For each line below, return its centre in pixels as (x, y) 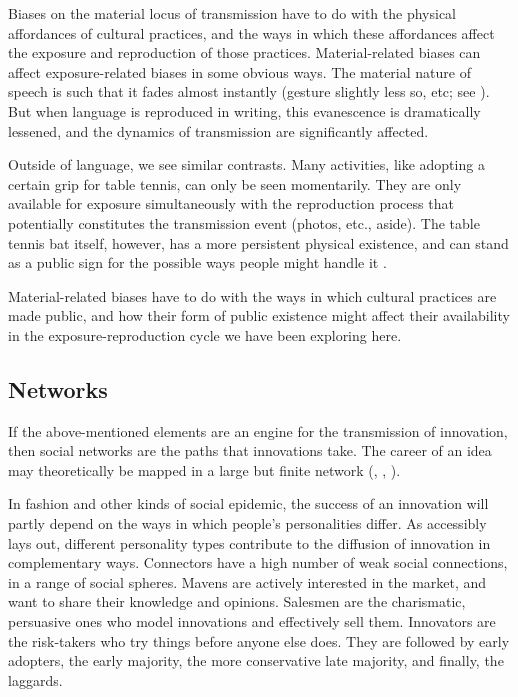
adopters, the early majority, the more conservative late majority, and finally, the (256, 660)
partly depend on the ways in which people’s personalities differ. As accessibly (247, 523)
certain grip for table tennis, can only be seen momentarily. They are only (235, 183)
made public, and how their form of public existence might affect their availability (259, 315)
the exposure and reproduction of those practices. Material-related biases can (244, 52)
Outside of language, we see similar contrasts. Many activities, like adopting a (246, 164)
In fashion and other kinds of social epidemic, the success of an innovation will (248, 503)
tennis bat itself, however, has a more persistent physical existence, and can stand (258, 242)
